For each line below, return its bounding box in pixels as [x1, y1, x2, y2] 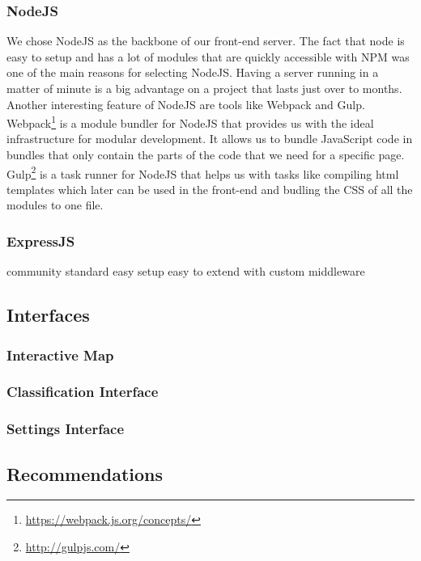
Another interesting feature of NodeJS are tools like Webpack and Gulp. [6, 95, 365, 112]
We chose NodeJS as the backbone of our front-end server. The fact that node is [6, 32, 405, 49]
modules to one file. [6, 196, 104, 213]
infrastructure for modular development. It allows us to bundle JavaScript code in [6, 130, 413, 147]
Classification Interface [6, 382, 159, 402]
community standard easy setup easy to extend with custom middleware [6, 263, 365, 280]
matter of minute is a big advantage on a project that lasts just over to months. [6, 80, 402, 96]
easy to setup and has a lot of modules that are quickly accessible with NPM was [6, 48, 410, 65]
